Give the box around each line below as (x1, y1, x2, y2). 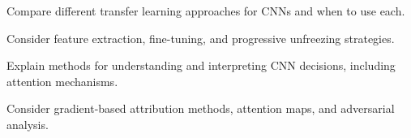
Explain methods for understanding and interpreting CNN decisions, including (6, 57, 396, 74)
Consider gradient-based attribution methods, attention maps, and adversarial (6, 100, 395, 117)
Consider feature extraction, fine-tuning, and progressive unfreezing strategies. (6, 29, 395, 46)
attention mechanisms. (6, 72, 118, 89)
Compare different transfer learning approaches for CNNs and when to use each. (6, 2, 405, 19)
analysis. (6, 115, 49, 132)
